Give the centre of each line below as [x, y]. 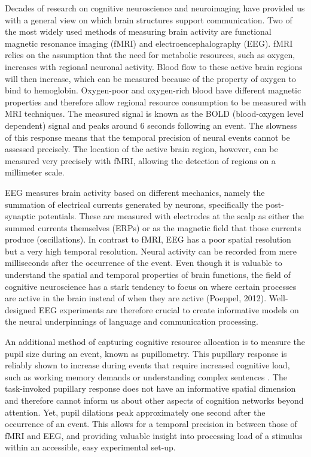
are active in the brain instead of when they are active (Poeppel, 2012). [136, 298]
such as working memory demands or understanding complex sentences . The [146, 376]
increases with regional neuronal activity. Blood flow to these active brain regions [154, 66]
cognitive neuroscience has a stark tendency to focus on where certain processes [151, 286]
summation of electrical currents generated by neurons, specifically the [134, 204]
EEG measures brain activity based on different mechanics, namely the [135, 192]
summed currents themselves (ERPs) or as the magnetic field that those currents [153, 227]
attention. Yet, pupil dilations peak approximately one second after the [135, 412]
